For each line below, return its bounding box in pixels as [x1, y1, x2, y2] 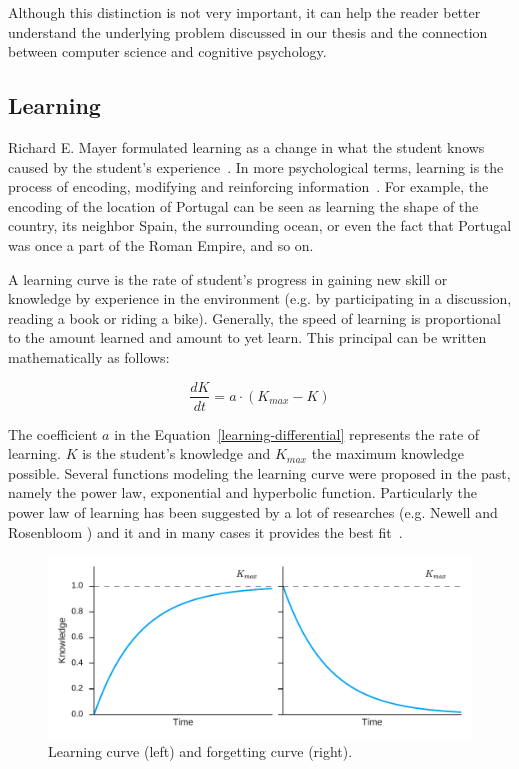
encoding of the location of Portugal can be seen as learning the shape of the [8, 195, 479, 216]
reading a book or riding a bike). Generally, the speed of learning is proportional [8, 307, 501, 328]
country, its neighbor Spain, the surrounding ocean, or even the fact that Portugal [8, 215, 512, 236]
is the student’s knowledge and [82, 443, 271, 464]
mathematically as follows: [8, 346, 170, 367]
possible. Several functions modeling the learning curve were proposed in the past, [8, 462, 511, 483]
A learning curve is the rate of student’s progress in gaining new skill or [8, 268, 448, 289]
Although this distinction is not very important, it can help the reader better [8, 2, 481, 22]
